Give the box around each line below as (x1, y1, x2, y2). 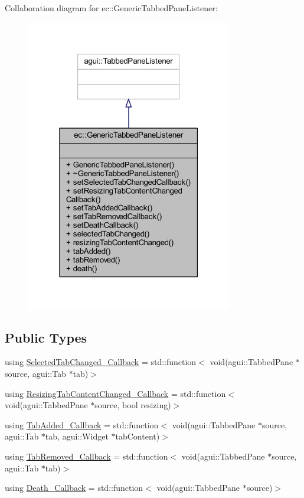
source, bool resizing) (94, 399, 171, 411)
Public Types (5, 328, 87, 346)
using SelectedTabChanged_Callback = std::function (5, 356, 197, 368)
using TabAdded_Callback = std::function (5, 418, 159, 431)
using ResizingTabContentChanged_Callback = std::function (5, 387, 226, 399)
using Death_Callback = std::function (5, 481, 143, 494)
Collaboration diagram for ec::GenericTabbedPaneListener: (5, 2, 218, 14)
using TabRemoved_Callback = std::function (5, 450, 168, 463)
